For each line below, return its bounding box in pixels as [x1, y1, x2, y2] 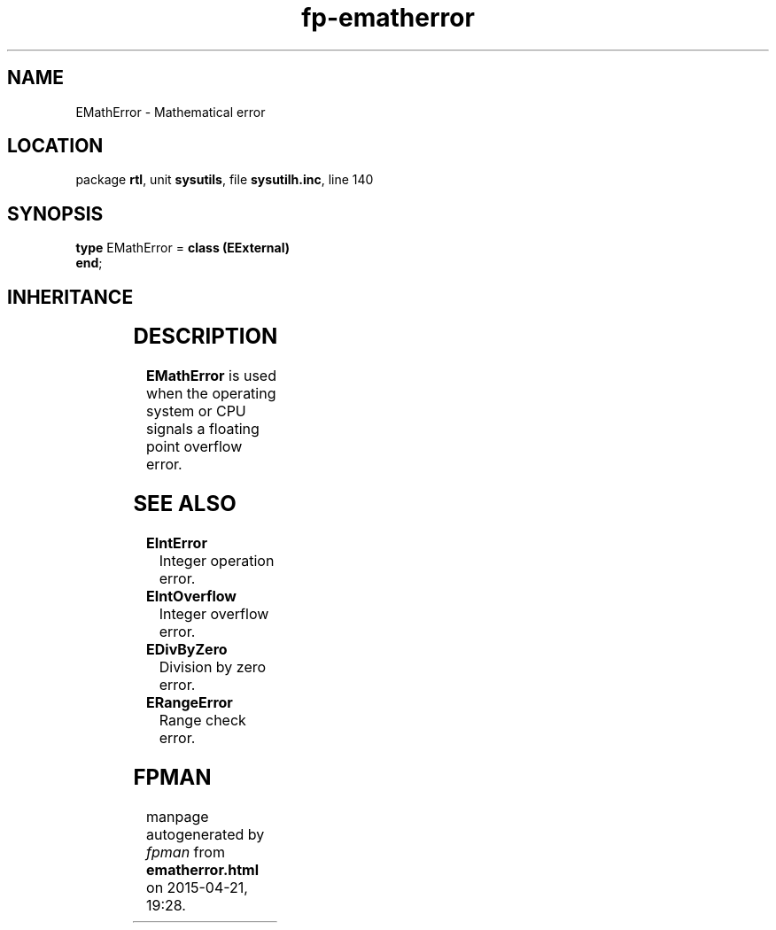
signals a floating [146, 420, 260, 438]
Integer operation [159, 551, 275, 570]
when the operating [146, 384, 276, 403]
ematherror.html [146, 860, 260, 879]
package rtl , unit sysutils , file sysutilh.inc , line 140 [75, 172, 374, 188]
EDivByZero [146, 639, 228, 658]
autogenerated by [146, 825, 265, 843]
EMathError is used [146, 367, 276, 385]
